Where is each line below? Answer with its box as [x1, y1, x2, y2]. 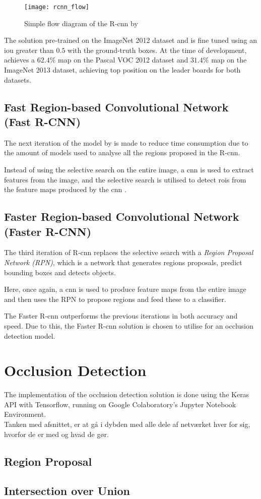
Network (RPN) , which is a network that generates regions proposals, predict [4, 257, 242, 267]
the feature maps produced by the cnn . [4, 184, 126, 195]
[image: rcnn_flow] [24, 4, 89, 11]
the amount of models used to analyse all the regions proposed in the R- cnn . [4, 147, 240, 158]
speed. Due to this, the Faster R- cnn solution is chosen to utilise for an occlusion [4, 320, 253, 331]
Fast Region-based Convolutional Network [4, 99, 229, 114]
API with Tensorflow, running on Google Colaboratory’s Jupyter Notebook [4, 399, 236, 409]
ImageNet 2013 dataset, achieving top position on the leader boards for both [4, 65, 241, 75]
